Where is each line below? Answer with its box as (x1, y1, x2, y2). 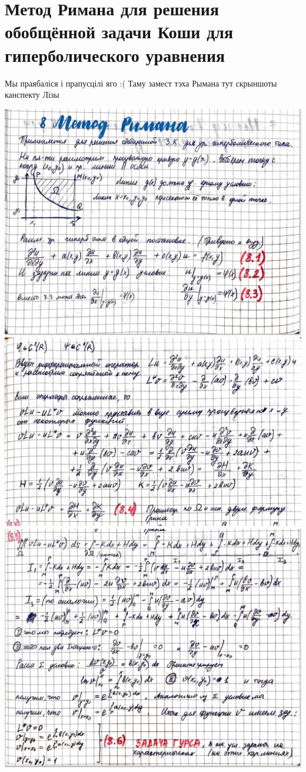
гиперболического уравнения (5, 42, 225, 67)
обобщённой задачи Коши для (5, 19, 234, 44)
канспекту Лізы (5, 88, 59, 101)
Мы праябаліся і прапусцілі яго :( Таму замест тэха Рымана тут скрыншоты (5, 77, 277, 89)
